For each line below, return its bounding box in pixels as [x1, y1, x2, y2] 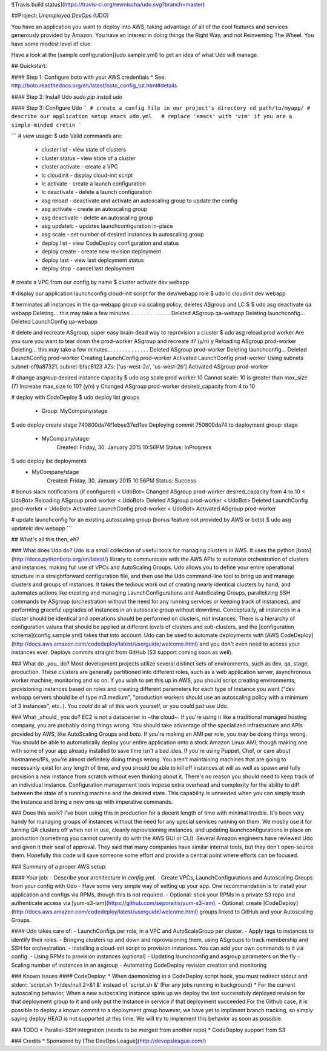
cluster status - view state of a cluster [41, 155, 136, 162]
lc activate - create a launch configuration [41, 180, 147, 187]
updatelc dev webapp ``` [11, 524, 73, 532]
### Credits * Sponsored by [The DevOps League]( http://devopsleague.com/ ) [11, 1037, 206, 1044]
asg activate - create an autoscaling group [41, 205, 148, 213]
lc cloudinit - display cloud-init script [41, 172, 133, 179]
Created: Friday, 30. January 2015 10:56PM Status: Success [47, 476, 196, 484]
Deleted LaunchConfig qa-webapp [11, 318, 98, 325]
